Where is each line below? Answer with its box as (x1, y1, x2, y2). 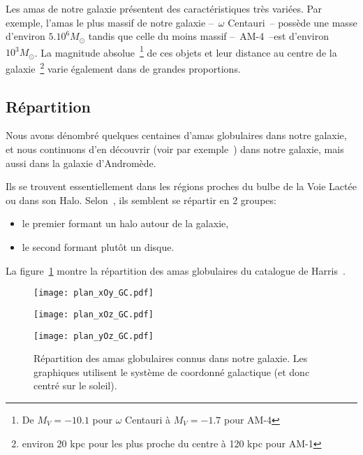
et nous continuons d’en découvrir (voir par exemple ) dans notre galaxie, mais (6, 142, 344, 157)
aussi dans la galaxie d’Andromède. (6, 155, 156, 170)
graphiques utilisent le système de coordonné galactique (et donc (34, 364, 310, 379)
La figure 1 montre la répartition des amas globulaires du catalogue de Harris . (6, 263, 346, 277)
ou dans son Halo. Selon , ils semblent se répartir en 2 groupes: (6, 192, 276, 207)
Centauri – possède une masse (228, 15, 357, 29)
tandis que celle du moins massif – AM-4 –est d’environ (88, 29, 329, 43)
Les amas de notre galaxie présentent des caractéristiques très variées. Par (6, 1, 323, 15)
